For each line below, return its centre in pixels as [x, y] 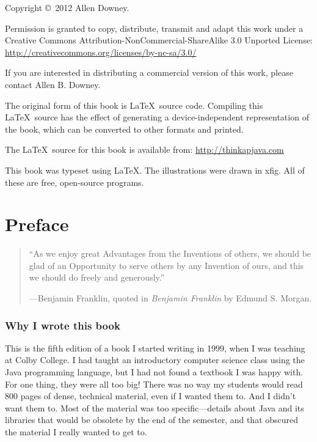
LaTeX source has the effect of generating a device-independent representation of [157, 117]
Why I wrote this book [63, 325]
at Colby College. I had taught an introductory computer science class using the [155, 360]
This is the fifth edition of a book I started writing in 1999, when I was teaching [155, 348]
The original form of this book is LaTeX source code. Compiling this [134, 105]
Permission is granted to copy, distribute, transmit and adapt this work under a [154, 28]
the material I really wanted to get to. [76, 432]
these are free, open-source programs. [75, 182]
